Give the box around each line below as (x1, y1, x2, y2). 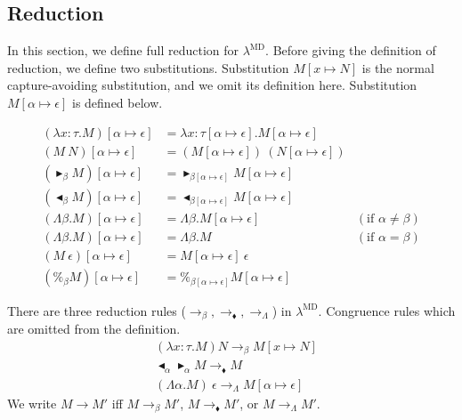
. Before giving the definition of (265, 41, 436, 60)
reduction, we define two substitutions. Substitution (7, 58, 289, 77)
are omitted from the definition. (7, 319, 181, 338)
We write (7, 393, 57, 412)
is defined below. (71, 93, 163, 111)
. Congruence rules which (318, 301, 456, 319)
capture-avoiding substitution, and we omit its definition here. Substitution (7, 76, 417, 94)
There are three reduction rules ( (7, 301, 186, 319)
